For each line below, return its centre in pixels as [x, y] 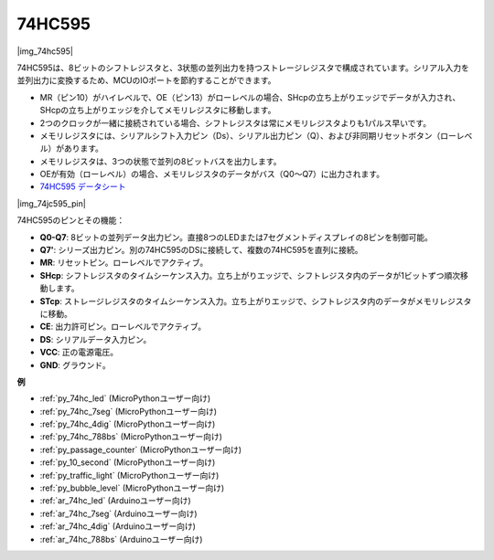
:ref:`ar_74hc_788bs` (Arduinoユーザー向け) [121, 539]
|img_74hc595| [45, 51]
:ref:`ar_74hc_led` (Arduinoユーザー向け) [115, 501]
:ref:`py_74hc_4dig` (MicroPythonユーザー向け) [128, 424]
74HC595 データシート [83, 186]
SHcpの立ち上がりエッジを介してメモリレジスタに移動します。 [158, 111]
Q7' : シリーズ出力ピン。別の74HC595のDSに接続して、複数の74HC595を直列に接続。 [201, 250]
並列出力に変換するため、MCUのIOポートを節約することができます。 [146, 80]
